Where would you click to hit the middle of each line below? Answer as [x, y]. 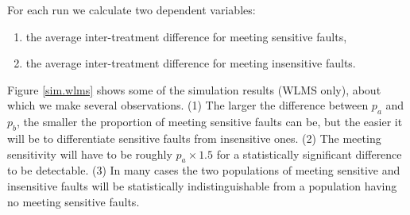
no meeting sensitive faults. [73, 201]
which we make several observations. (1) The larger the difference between [188, 105]
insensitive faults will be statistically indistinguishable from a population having [202, 185]
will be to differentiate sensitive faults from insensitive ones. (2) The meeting [194, 138]
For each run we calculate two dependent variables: [132, 10]
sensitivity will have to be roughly [90, 154]
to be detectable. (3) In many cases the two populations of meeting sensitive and [204, 170]
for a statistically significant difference [309, 154]
